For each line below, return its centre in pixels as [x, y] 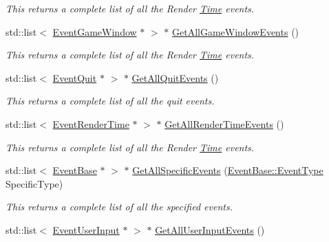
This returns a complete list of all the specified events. [119, 207]
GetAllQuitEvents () [175, 77]
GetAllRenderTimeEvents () [224, 123]
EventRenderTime [91, 123]
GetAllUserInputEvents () [210, 229]
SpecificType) [34, 183]
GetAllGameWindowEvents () [235, 31]
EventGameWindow [95, 31]
